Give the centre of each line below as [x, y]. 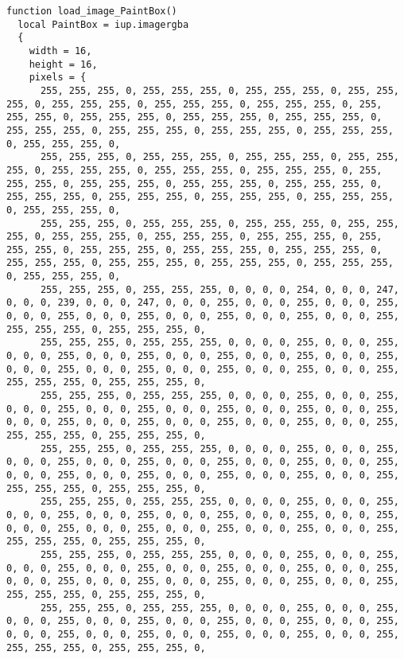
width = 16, [60, 51]
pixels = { [58, 78]
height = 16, [63, 64]
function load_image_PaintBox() [92, 11]
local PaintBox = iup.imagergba [103, 24]
